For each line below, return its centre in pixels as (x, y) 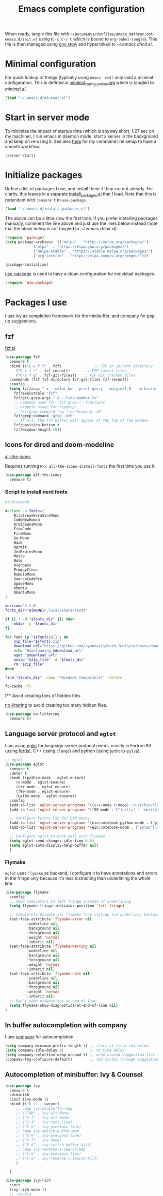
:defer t (18, 773)
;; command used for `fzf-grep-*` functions (59, 402)
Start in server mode (47, 117)
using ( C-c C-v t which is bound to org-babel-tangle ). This (98, 39)
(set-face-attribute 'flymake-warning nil (53, 947)
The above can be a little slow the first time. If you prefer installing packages (81, 219)
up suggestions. (21, 321)
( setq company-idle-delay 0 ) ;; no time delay (65, 1050)
